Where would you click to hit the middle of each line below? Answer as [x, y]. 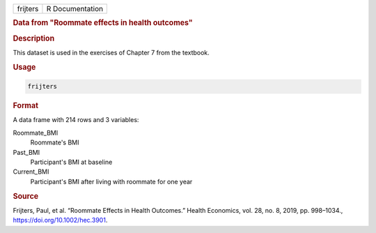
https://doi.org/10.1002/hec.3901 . [60, 220]
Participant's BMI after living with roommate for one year [111, 181]
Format [25, 106]
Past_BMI [26, 152]
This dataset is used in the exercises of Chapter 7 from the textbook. [111, 52]
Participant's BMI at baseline [71, 162]
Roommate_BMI [36, 133]
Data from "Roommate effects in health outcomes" [103, 23]
